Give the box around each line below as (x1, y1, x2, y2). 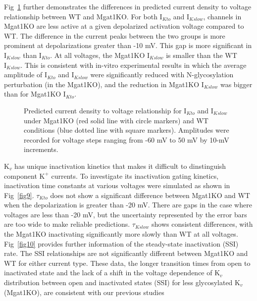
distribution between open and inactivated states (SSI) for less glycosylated (4, 277, 233, 288)
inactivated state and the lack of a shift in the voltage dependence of (4, 267, 212, 278)
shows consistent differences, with (152, 219, 253, 229)
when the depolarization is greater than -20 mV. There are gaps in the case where (4, 200, 252, 210)
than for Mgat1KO (4, 89, 61, 99)
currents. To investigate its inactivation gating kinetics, (51, 170, 219, 181)
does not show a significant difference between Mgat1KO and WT (50, 190, 250, 200)
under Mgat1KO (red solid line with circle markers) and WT (24, 115, 208, 125)
